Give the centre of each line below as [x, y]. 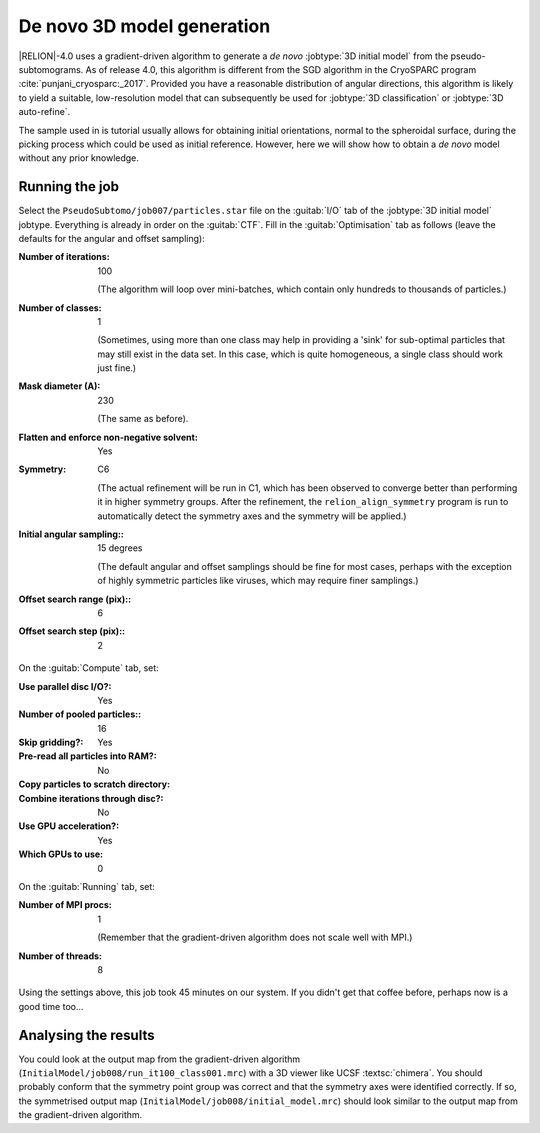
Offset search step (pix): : [72, 631]
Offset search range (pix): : [75, 599]
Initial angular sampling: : [71, 534]
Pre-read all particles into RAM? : [87, 756]
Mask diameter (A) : [59, 386]
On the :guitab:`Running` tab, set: [86, 886]
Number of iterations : [64, 257]
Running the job [69, 186]
